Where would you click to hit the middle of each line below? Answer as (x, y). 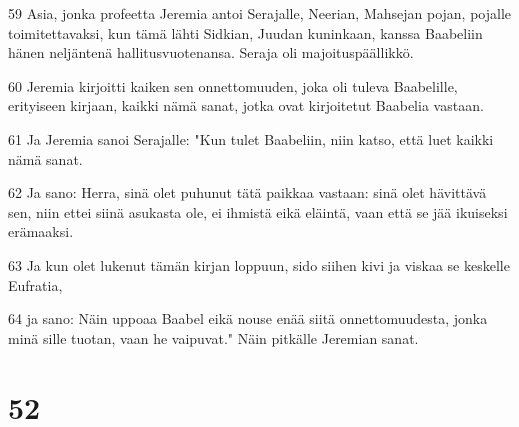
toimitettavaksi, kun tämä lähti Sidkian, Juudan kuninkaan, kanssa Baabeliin (245, 32)
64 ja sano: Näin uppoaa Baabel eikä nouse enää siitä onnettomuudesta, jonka (248, 318)
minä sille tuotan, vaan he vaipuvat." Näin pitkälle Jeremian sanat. (213, 337)
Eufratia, (35, 284)
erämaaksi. (41, 231)
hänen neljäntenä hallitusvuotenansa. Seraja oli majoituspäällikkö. (211, 52)
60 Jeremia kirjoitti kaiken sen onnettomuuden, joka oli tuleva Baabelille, (233, 85)
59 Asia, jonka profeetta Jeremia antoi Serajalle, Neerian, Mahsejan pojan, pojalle (260, 13)
